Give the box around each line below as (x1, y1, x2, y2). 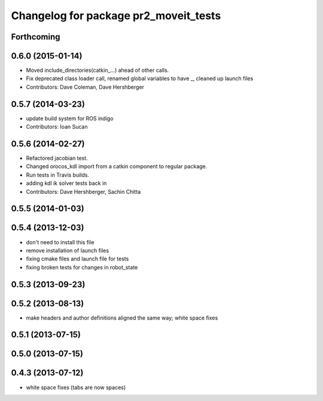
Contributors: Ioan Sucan (26, 123, 88, 130)
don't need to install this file (26, 238, 95, 245)
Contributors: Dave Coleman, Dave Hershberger (26, 83, 145, 90)
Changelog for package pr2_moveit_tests (11, 9, 221, 22)
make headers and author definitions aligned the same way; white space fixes (26, 314, 218, 321)
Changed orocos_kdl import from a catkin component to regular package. (26, 163, 208, 170)
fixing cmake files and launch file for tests (26, 255, 129, 263)
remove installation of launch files (26, 247, 109, 254)
